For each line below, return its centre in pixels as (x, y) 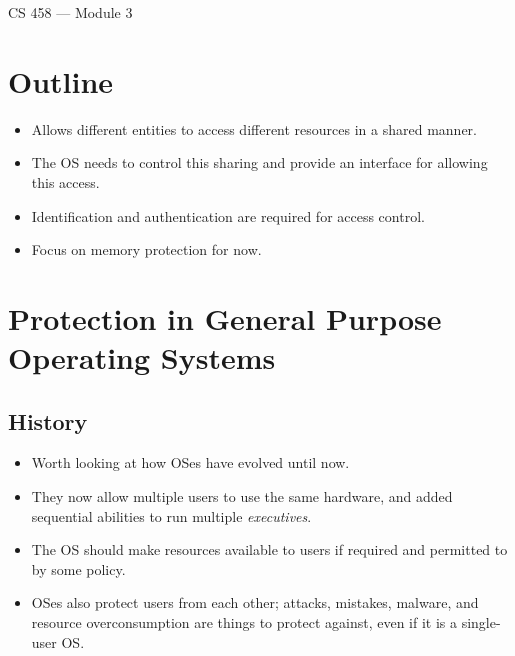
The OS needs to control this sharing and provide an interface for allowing (259, 162)
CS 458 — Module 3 (70, 12)
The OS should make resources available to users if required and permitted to (269, 549)
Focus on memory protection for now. (146, 249)
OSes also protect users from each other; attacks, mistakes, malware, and (255, 602)
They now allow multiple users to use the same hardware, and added (242, 496)
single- (481, 622)
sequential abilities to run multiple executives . (171, 515)
